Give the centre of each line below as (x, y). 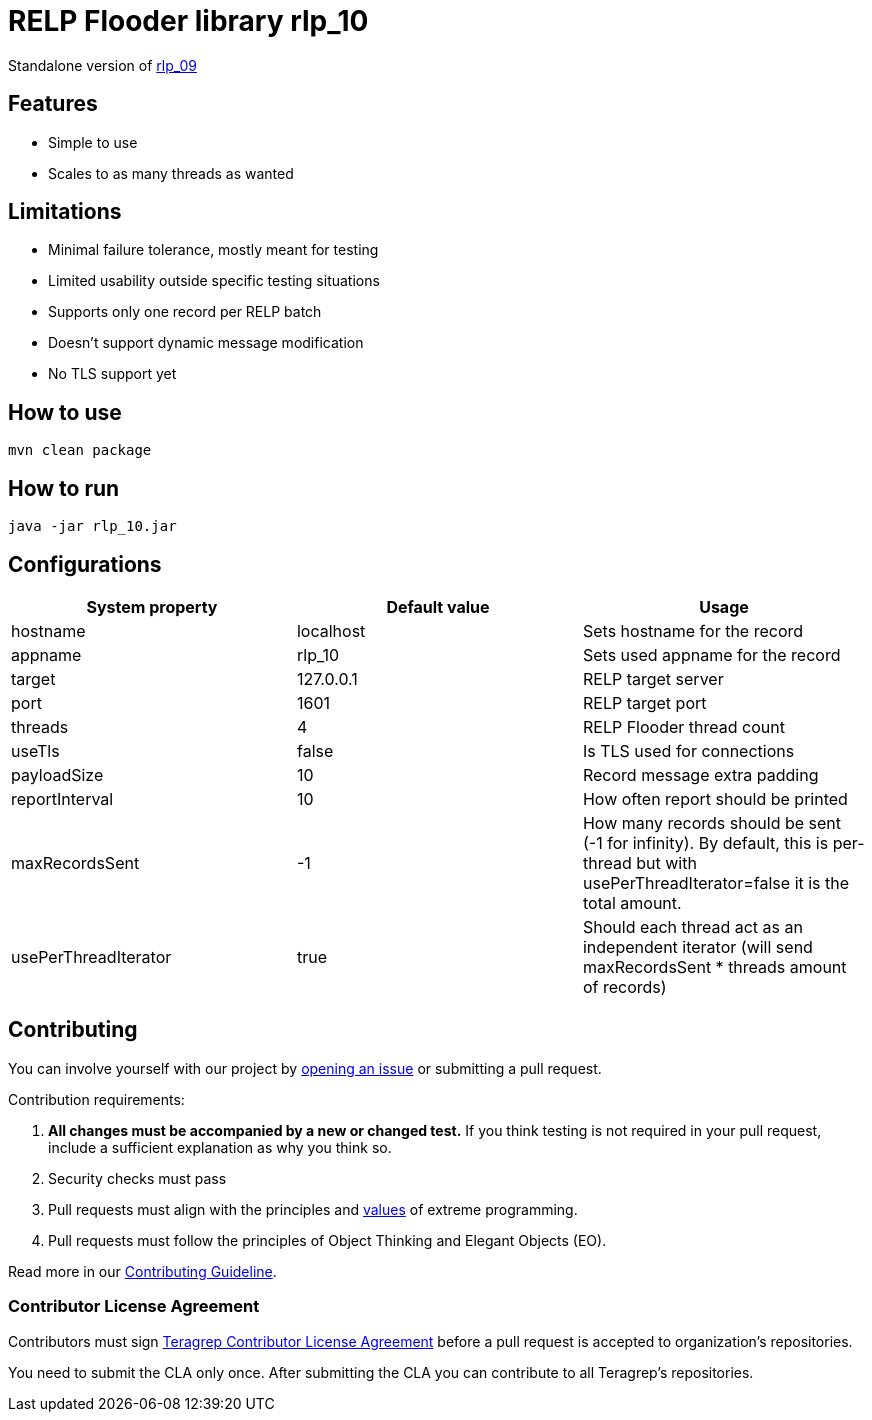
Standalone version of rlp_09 (102, 65)
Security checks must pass (137, 1178)
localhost (331, 630)
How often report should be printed (715, 798)
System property (152, 606)
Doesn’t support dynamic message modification (206, 343)
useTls (35, 750)
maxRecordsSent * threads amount (714, 966)
